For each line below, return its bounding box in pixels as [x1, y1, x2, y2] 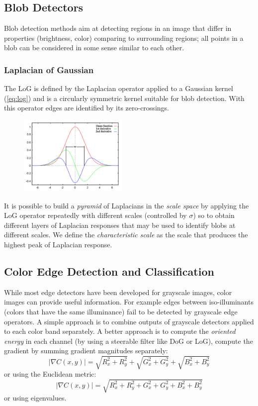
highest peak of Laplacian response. [4, 239, 112, 249]
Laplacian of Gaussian [4, 63, 94, 76]
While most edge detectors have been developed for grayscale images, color [4, 287, 232, 297]
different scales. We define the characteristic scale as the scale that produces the [4, 229, 248, 240]
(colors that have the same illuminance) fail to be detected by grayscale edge [4, 306, 238, 316]
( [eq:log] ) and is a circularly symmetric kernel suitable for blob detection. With [4, 93, 245, 103]
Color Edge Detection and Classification [4, 263, 214, 279]
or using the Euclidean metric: [4, 369, 96, 379]
